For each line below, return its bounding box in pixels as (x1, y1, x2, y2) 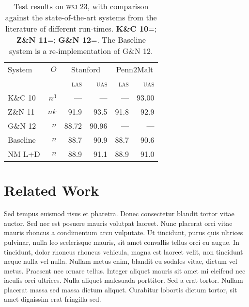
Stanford (71, 64, 101, 75)
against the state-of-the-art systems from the (5, 12, 157, 23)
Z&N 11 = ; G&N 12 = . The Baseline (16, 34, 146, 45)
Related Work (4, 180, 99, 200)
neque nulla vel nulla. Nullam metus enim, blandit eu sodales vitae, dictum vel (4, 256, 237, 266)
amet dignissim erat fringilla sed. (4, 294, 101, 304)
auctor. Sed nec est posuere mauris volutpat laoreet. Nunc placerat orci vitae (4, 218, 233, 228)
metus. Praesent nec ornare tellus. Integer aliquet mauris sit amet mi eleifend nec (4, 265, 246, 275)
